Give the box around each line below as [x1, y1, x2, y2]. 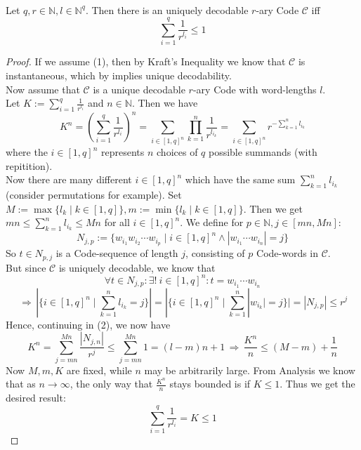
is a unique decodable [93, 81, 185, 96]
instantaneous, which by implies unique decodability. [6, 67, 232, 82]
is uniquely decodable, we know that [58, 260, 216, 274]
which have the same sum [185, 172, 296, 187]
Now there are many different [6, 172, 132, 187]
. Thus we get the [280, 376, 355, 391]
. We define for [180, 215, 244, 230]
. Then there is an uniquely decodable [85, 2, 249, 17]
